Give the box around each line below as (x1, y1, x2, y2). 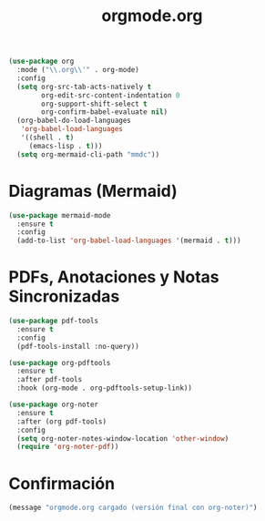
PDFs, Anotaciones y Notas (8, 267, 219, 288)
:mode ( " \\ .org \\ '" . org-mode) (16, 66, 140, 75)
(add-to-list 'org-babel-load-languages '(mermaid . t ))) (16, 236, 242, 246)
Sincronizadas (8, 286, 120, 307)
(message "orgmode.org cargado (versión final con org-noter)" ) (8, 503, 258, 513)
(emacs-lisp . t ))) (28, 141, 103, 150)
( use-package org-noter (8, 400, 99, 410)
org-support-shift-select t (41, 99, 148, 108)
